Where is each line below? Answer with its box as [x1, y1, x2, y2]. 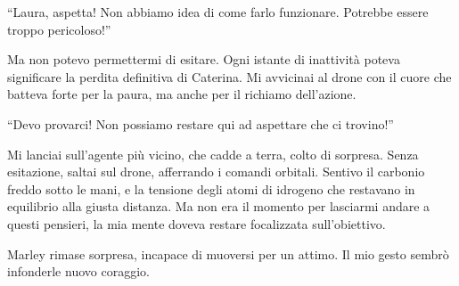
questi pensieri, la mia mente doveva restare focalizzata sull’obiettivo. [7, 214, 386, 233]
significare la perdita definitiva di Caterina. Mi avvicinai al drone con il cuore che [7, 67, 452, 86]
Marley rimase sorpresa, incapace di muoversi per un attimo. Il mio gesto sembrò [7, 244, 449, 263]
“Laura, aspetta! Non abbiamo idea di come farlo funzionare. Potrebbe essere [7, 3, 429, 20]
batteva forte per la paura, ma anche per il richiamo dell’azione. [7, 85, 357, 103]
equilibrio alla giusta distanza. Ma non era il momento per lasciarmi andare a [7, 197, 430, 216]
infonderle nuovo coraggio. [7, 262, 150, 281]
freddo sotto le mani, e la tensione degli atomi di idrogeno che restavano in [7, 179, 415, 198]
